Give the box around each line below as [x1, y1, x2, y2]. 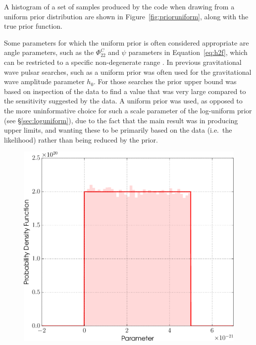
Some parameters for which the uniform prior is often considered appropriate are [4, 37, 249, 48]
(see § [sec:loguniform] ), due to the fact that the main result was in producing [4, 115, 238, 125]
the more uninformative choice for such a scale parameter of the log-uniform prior [4, 105, 252, 115]
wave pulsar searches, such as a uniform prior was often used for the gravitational [4, 66, 252, 77]
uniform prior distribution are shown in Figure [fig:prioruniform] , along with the [4, 11, 249, 21]
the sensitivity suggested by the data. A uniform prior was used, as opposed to [4, 96, 243, 106]
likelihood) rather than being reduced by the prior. [4, 134, 158, 145]
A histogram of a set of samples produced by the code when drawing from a [4, 1, 235, 11]
